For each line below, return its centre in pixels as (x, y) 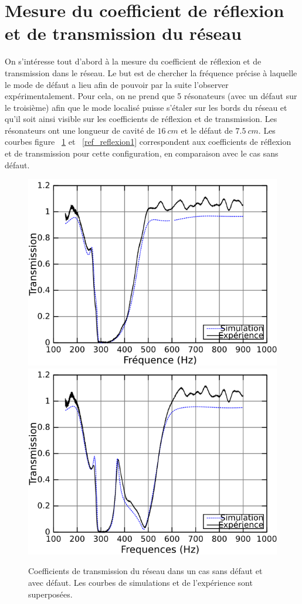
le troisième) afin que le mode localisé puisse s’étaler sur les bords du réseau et (146, 107)
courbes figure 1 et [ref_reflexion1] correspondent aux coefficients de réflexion (148, 142)
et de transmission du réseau (123, 33)
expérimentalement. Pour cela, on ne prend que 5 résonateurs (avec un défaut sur (151, 96)
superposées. (50, 594)
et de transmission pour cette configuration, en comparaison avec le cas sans (142, 153)
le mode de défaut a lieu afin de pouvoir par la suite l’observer (117, 84)
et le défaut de (207, 130)
